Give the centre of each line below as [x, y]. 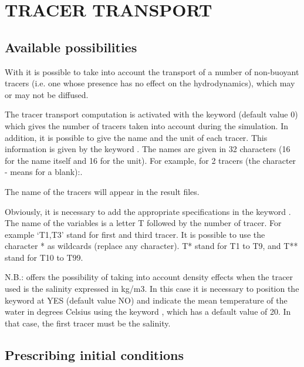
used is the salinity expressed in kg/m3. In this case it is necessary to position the [152, 289]
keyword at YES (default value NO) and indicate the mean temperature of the [146, 300]
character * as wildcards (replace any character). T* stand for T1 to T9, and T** [151, 246]
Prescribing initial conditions [94, 354]
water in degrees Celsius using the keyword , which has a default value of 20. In [148, 312]
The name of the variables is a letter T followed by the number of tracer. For [143, 223]
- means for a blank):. [44, 172]
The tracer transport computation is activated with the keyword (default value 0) [151, 114]
